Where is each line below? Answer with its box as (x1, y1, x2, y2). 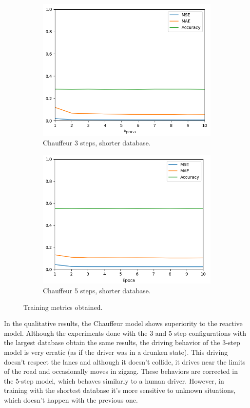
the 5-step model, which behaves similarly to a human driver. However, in (4, 375, 224, 386)
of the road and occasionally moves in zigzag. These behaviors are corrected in (4, 366, 238, 376)
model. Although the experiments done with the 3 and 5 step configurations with (4, 327, 246, 338)
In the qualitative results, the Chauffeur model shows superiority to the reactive (4, 318, 243, 328)
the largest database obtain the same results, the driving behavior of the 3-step (4, 337, 240, 347)
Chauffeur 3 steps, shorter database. (43, 137, 151, 147)
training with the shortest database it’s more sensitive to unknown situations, (4, 385, 236, 395)
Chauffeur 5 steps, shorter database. (43, 286, 151, 296)
